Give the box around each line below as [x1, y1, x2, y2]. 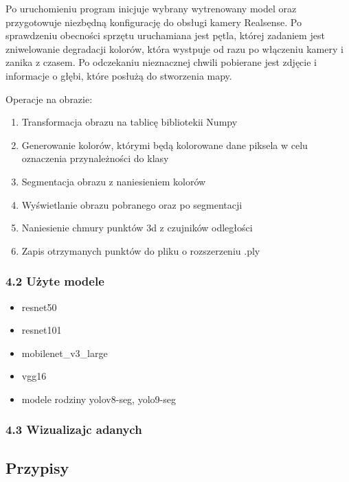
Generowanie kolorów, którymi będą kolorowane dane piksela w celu [21, 137, 308, 152]
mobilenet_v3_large [21, 345, 108, 360]
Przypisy [5, 457, 69, 478]
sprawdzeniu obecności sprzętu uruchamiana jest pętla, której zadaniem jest [5, 28, 325, 43]
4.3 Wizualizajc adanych [5, 421, 142, 438]
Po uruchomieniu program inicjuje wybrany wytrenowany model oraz [5, 1, 297, 15]
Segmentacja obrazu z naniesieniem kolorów [21, 174, 206, 188]
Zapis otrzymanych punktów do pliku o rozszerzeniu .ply [21, 243, 260, 257]
